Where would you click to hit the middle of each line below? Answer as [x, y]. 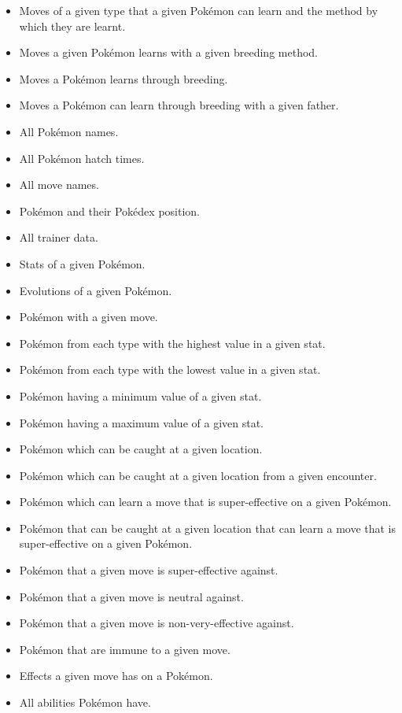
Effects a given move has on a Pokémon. [116, 676]
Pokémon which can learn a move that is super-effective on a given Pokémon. [205, 502]
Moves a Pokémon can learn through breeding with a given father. [179, 105]
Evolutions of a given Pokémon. [96, 290]
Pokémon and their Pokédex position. [109, 211]
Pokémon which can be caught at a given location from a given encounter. [198, 475]
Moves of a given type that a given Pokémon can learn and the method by [199, 10]
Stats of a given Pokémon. [82, 263]
